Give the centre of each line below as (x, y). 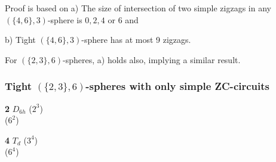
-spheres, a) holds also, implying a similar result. (152, 59)
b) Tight (20, 40)
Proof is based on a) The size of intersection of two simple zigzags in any (138, 8)
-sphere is (65, 19)
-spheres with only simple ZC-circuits (177, 86)
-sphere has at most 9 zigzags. (136, 40)
